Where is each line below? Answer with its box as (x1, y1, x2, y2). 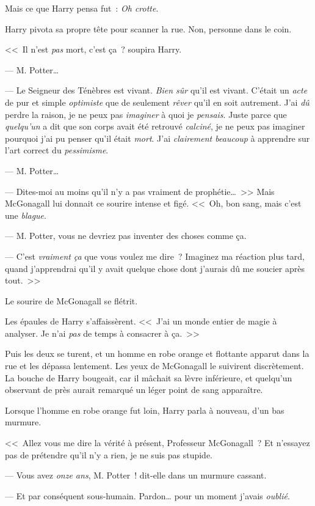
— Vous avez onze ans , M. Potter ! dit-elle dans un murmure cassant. (5, 469, 267, 482)
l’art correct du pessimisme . (5, 144, 109, 156)
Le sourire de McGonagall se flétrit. (5, 294, 138, 307)
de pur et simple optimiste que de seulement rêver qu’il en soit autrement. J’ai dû (5, 95, 310, 108)
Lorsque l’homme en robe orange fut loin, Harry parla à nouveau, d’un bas (5, 403, 284, 416)
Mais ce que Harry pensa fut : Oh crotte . (5, 2, 159, 14)
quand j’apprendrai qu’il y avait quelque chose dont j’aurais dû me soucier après (5, 262, 305, 274)
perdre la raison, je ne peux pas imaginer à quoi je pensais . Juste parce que (5, 108, 287, 120)
